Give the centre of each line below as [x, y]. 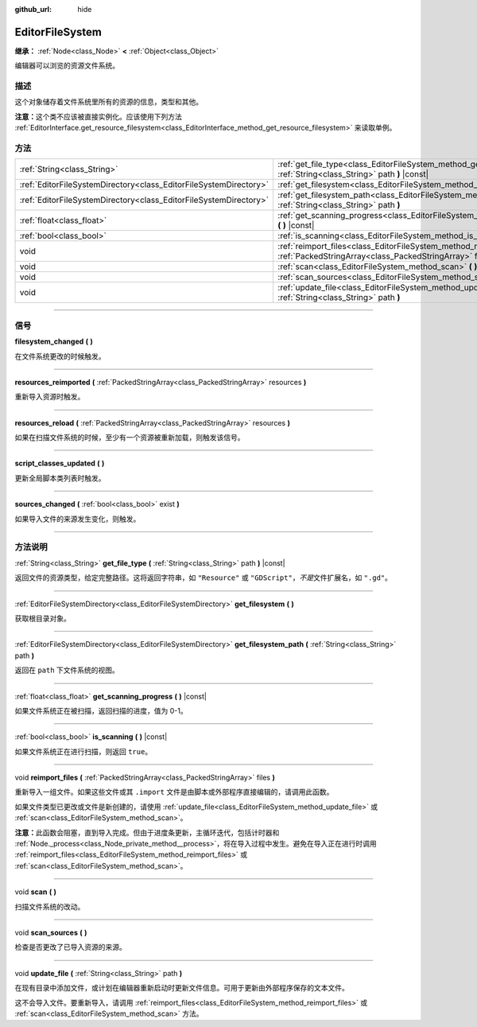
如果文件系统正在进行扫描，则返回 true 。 [83, 751]
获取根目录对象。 [43, 618]
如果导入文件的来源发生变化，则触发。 [78, 519]
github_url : [33, 9]
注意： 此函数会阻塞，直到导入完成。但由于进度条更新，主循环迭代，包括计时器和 [147, 832]
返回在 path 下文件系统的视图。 [67, 670]
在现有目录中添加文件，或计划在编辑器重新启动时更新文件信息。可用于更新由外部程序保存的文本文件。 [182, 988]
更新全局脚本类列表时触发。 [60, 478]
